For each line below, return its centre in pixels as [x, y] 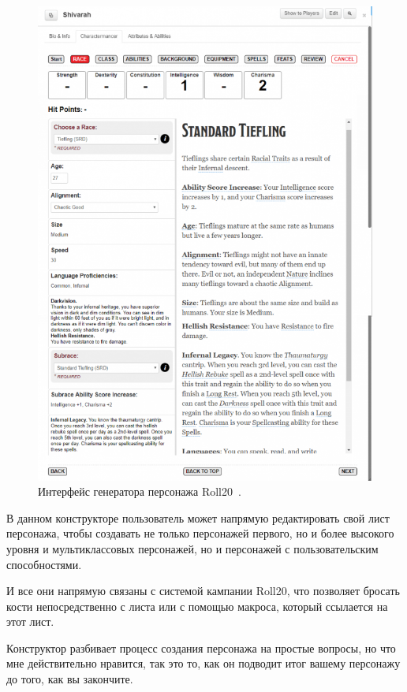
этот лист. [30, 621]
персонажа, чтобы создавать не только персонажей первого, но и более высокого [200, 533]
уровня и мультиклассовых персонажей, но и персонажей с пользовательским [192, 548]
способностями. [44, 564]
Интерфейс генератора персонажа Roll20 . [140, 491]
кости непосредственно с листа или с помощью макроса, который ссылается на [197, 606]
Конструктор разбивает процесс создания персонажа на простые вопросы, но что [201, 647]
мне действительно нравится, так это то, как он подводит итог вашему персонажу [203, 663]
